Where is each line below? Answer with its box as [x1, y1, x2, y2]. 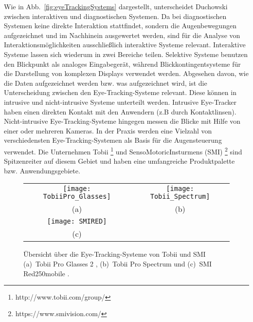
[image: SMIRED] [47, 217, 107, 226]
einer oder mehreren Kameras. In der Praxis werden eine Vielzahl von [4, 125, 212, 135]
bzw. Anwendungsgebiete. [4, 165, 80, 175]
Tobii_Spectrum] [150, 192, 210, 201]
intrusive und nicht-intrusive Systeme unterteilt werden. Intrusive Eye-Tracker [4, 96, 236, 107]
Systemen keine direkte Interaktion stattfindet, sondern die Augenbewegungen [4, 20, 236, 31]
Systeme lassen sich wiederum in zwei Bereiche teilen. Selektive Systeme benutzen [4, 49, 248, 59]
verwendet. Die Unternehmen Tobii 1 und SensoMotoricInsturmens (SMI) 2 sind [4, 145, 242, 156]
